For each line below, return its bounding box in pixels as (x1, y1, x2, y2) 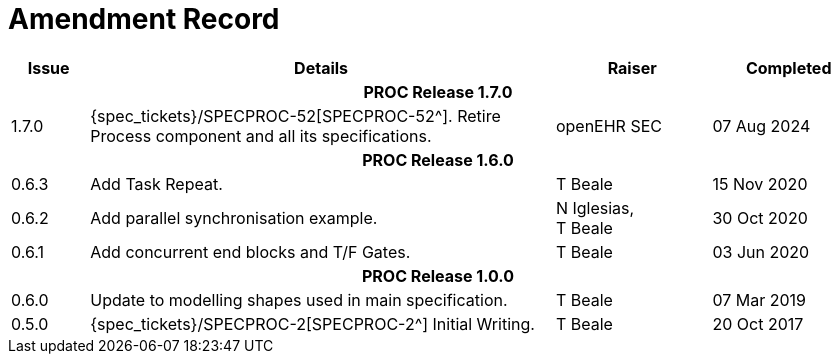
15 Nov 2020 (712, 173, 808, 194)
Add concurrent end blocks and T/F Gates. (90, 241, 411, 262)
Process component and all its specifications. (90, 125, 432, 146)
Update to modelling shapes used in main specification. (90, 289, 508, 310)
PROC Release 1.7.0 (363, 81, 513, 102)
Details (294, 57, 349, 78)
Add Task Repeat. (90, 173, 223, 194)
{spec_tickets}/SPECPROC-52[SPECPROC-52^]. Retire (90, 105, 501, 126)
